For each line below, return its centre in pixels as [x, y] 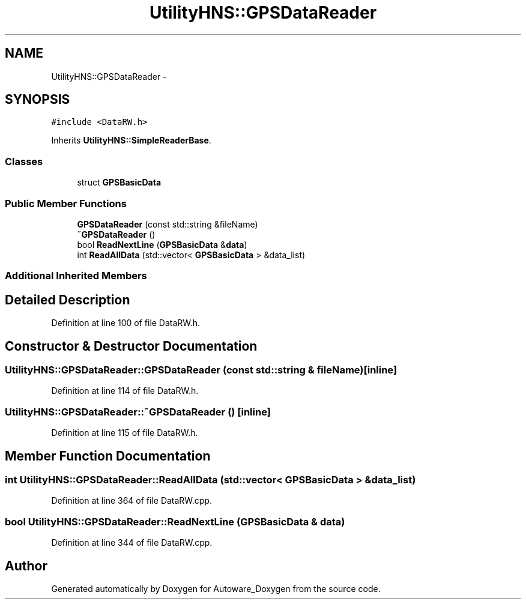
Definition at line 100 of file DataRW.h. [126, 323]
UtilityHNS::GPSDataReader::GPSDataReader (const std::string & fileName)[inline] [201, 370]
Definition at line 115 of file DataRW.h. [125, 433]
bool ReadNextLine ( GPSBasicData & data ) [162, 244]
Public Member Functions [66, 203]
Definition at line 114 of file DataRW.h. [125, 391]
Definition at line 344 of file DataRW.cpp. [132, 543]
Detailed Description [68, 300]
